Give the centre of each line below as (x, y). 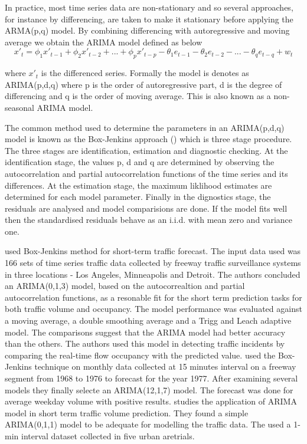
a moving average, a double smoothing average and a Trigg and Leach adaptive (148, 320)
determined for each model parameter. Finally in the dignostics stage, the (138, 197)
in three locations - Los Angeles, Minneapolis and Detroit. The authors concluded (153, 274)
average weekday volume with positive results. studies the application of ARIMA (151, 401)
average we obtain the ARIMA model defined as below (104, 42)
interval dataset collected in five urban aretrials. (108, 435)
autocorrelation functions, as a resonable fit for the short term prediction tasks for (153, 297)
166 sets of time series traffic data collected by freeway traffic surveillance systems (153, 263)
